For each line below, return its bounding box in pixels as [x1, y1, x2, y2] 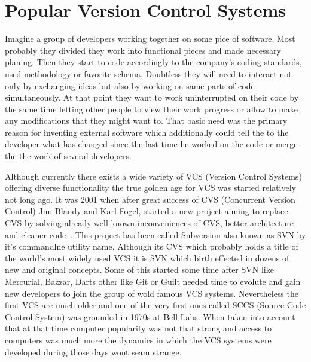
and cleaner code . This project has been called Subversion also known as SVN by [5, 228, 306, 241]
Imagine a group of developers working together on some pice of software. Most [5, 32, 295, 45]
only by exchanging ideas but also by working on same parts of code [5, 79, 255, 92]
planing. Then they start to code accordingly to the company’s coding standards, [5, 56, 302, 68]
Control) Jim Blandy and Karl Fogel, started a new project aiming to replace [5, 205, 288, 217]
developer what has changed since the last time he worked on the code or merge [5, 138, 298, 150]
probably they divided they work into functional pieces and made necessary [5, 44, 281, 56]
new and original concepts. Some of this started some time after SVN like [5, 263, 274, 276]
